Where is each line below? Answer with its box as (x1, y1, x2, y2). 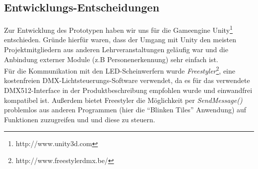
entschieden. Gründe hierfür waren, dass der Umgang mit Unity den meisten (4, 34, 237, 45)
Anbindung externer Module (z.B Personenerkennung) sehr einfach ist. (4, 54, 218, 64)
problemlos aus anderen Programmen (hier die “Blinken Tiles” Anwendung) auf (4, 104, 247, 115)
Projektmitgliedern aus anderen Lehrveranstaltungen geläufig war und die (4, 44, 228, 55)
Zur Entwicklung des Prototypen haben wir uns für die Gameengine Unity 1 (4, 23, 233, 35)
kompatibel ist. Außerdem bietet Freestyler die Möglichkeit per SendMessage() (4, 94, 243, 105)
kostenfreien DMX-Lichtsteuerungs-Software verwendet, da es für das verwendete (4, 75, 250, 85)
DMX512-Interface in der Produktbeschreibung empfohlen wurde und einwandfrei (4, 85, 253, 95)
